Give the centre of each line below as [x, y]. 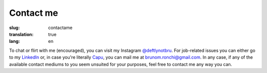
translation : [22, 34]
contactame [60, 28]
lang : [15, 41]
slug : [14, 28]
